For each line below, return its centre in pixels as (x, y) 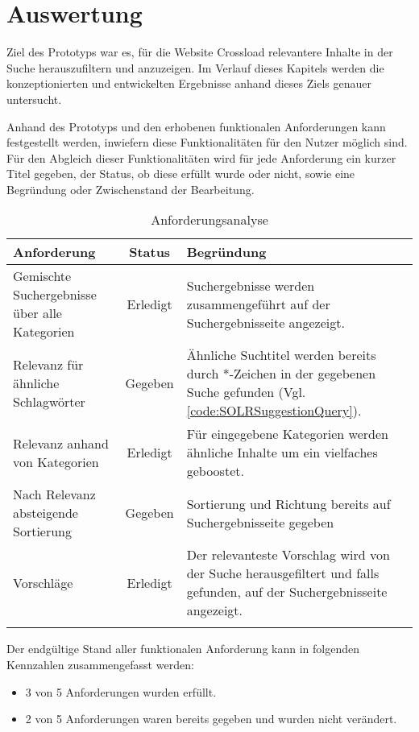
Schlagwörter (49, 401)
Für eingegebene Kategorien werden (287, 434)
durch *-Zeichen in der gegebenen (281, 374)
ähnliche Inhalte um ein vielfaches (282, 453)
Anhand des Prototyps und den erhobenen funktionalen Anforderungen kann (196, 126)
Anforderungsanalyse (209, 220)
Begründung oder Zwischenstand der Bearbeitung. (131, 189)
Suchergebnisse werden (251, 285)
